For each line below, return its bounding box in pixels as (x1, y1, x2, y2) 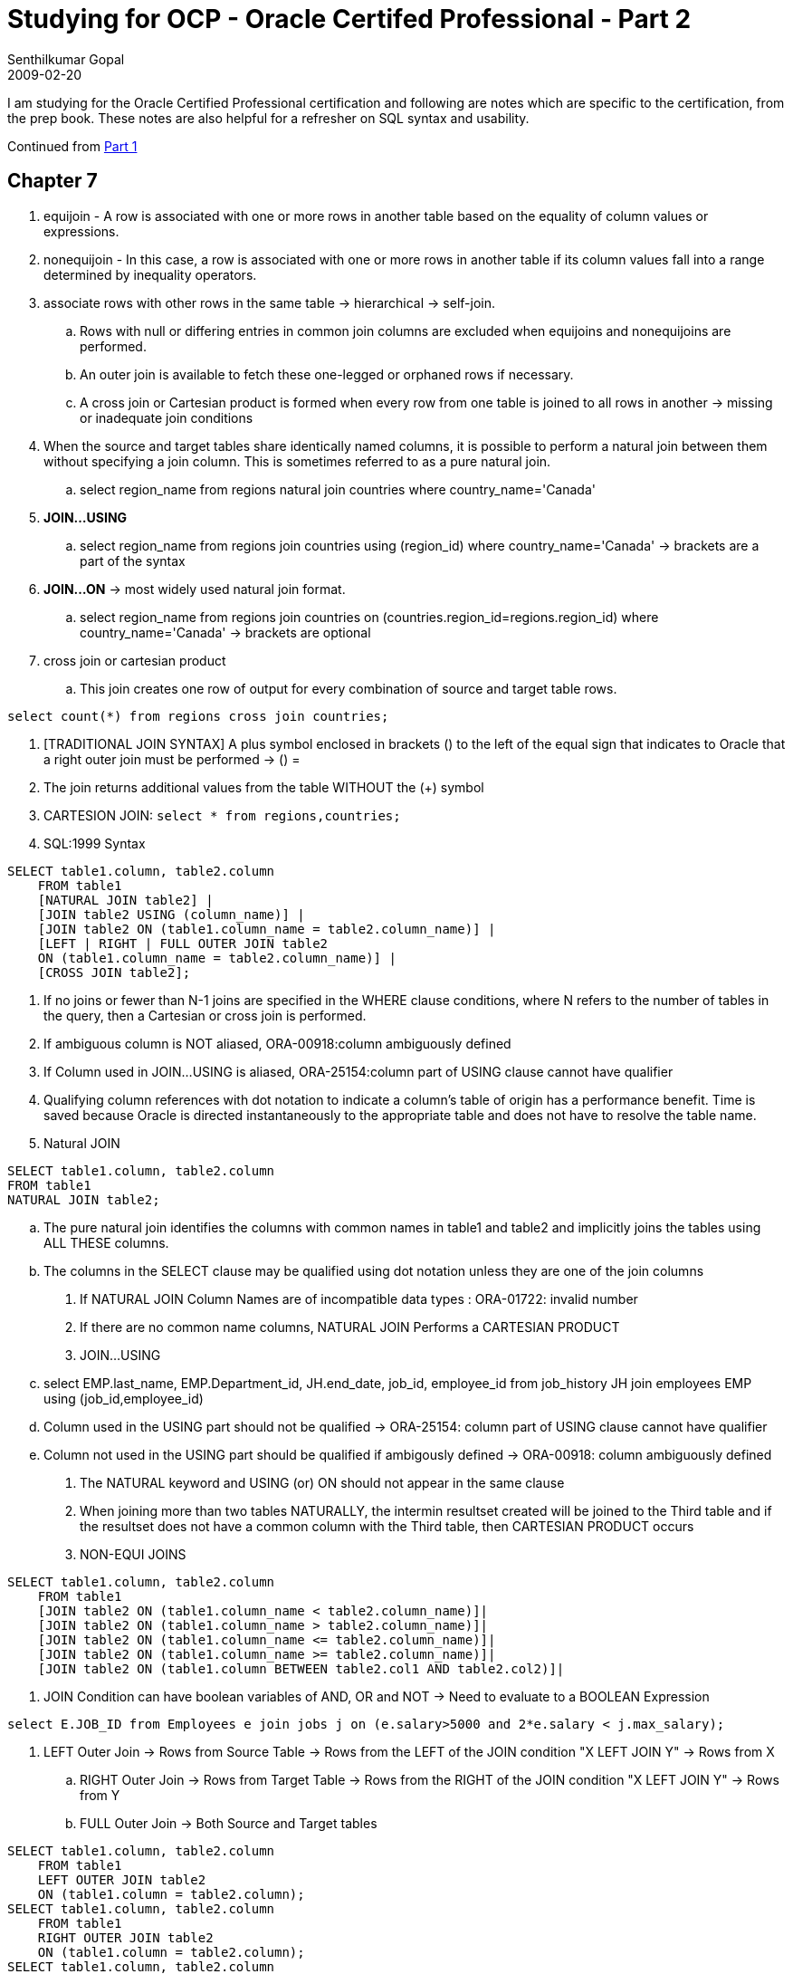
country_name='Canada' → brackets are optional (80, 624, 371, 640)
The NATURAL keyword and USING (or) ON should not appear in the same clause (80, 1474, 565, 1490)
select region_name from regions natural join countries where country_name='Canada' (80, 481, 596, 497)
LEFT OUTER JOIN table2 (37, 1872, 206, 1887)
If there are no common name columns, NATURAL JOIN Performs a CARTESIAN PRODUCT (80, 1318, 620, 1335)
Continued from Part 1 (7, 138, 138, 154)
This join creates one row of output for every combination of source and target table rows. (80, 680, 617, 696)
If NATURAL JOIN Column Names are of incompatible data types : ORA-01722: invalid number (80, 1290, 638, 1307)
